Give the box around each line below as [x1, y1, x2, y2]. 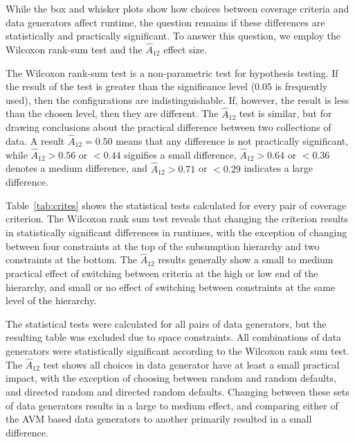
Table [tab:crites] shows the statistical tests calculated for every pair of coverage [6, 197, 347, 212]
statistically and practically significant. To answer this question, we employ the [6, 28, 340, 43]
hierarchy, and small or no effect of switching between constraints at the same [6, 279, 336, 294]
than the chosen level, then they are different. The [6, 106, 219, 121]
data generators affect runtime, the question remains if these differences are [6, 15, 325, 29]
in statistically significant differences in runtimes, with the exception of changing [6, 225, 347, 239]
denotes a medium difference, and [6, 161, 148, 175]
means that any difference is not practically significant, [116, 134, 349, 148]
